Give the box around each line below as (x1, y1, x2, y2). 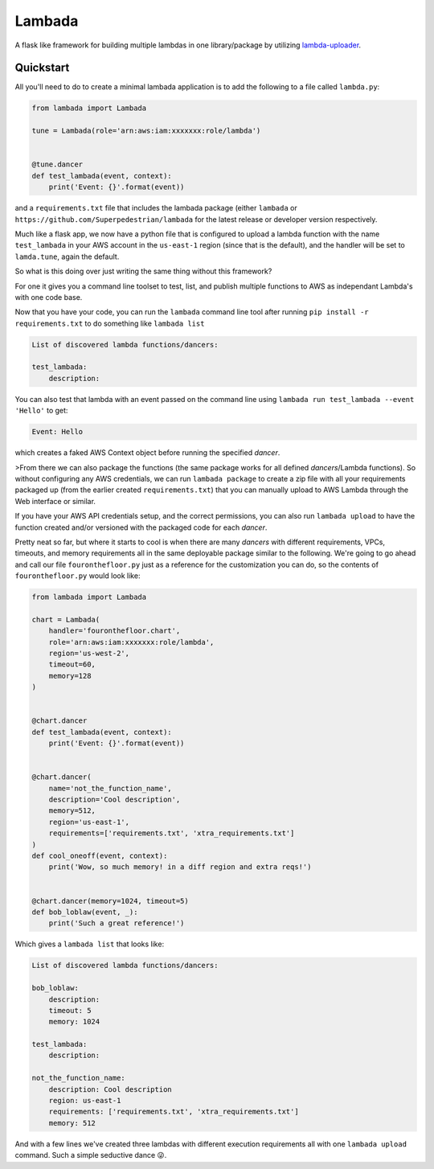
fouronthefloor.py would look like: (14, 571, 141, 580)
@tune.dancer (31, 160, 84, 169)
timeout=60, (48, 660, 96, 669)
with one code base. (14, 292, 83, 301)
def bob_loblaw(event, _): (31, 908, 138, 917)
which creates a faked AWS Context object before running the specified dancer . (14, 448, 280, 457)
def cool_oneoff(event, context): (31, 851, 168, 860)
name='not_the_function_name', (48, 784, 172, 793)
